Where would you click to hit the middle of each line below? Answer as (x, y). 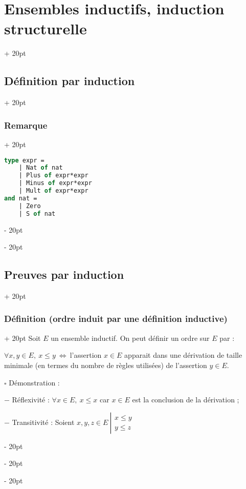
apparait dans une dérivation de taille (183, 355)
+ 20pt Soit (23, 338)
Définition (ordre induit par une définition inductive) (116, 319)
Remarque (26, 125)
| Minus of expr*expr (55, 183)
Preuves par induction (64, 274)
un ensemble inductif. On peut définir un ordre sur (130, 338)
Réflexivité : (31, 400)
